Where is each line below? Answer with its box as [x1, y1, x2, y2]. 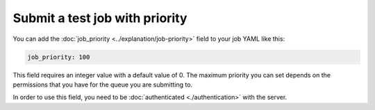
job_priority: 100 [27, 53, 90, 61]
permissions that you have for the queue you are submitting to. [12, 80, 193, 89]
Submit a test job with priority [12, 10, 187, 26]
